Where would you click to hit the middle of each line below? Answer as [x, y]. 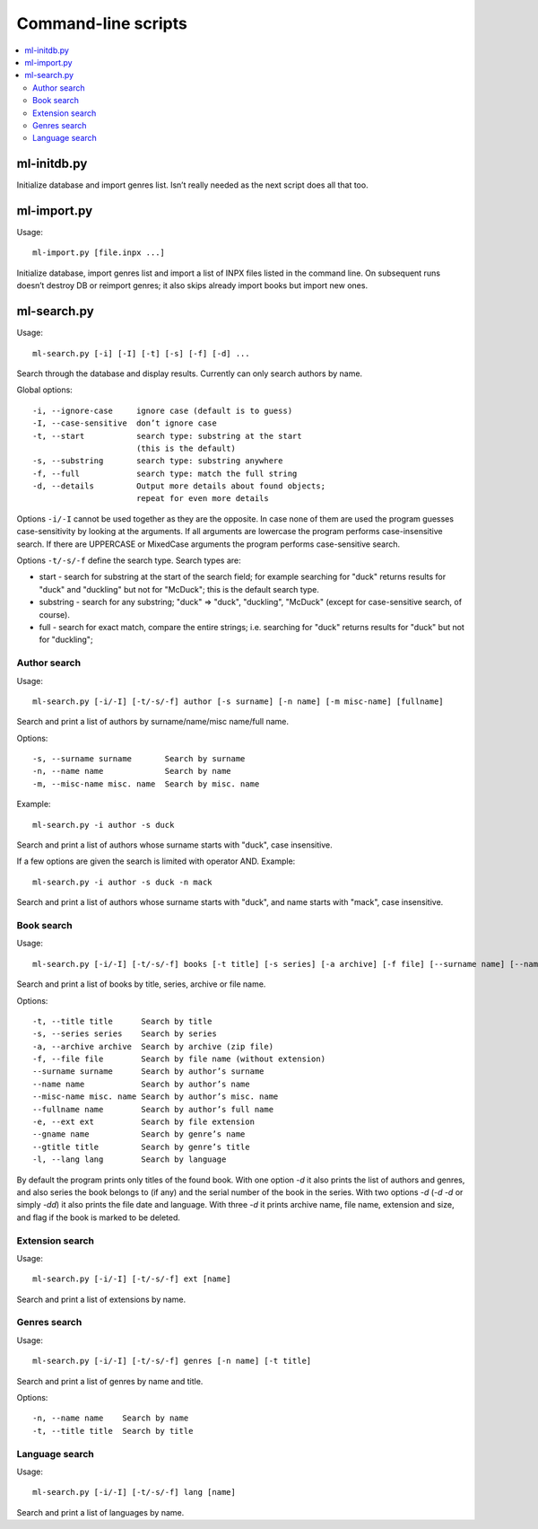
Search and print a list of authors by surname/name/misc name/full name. [153, 722]
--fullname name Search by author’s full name [153, 1109]
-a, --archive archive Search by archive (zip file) [153, 1046]
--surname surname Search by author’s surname [148, 1072]
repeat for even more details [202, 499]
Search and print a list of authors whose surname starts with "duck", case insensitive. [174, 845]
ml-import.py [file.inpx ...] [99, 253]
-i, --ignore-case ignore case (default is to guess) [163, 410]
